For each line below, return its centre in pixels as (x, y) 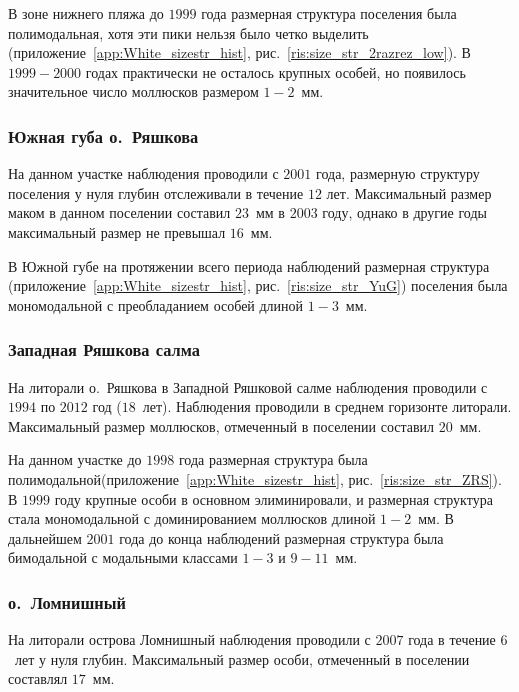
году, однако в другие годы (404, 212)
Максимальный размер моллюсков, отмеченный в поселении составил (221, 425)
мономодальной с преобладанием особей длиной (156, 304)
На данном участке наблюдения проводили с (143, 173)
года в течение (452, 639)
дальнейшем (45, 537)
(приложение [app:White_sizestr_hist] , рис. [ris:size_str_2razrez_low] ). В (239, 52)
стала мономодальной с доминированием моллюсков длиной (192, 518)
